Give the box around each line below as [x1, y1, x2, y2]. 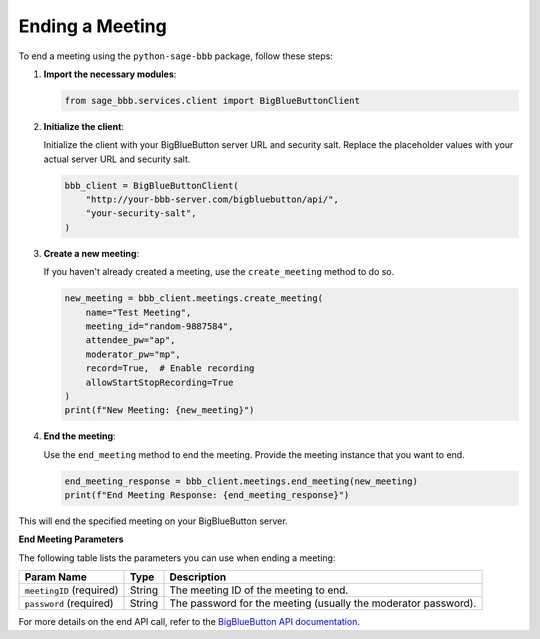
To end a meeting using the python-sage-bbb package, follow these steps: [18, 50, 334, 62]
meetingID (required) [24, 583, 119, 597]
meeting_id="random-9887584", [85, 320, 234, 332]
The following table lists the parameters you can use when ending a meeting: [18, 551, 336, 564]
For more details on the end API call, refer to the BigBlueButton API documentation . [18, 616, 360, 628]
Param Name [24, 570, 87, 584]
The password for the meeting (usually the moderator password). [169, 596, 477, 610]
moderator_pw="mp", [85, 348, 182, 360]
